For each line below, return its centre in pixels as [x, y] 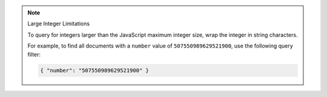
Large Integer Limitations [59, 23]
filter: [34, 54]
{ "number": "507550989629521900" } [95, 70]
